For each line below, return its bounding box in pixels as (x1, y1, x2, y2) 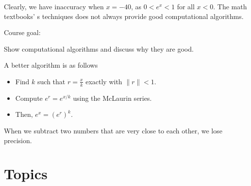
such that (37, 76, 66, 86)
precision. (4, 135, 32, 145)
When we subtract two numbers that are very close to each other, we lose (4, 125, 222, 135)
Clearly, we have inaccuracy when (4, 1, 104, 11)
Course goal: (4, 27, 41, 37)
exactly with (85, 76, 122, 86)
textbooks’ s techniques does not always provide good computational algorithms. (4, 11, 244, 21)
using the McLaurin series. (73, 93, 152, 103)
